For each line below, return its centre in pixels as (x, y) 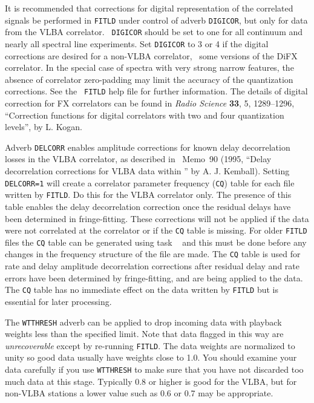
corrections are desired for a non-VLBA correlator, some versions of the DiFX (151, 55)
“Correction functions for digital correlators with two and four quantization (145, 115)
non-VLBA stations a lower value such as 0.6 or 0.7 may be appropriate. (139, 393)
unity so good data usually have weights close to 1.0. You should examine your (151, 357)
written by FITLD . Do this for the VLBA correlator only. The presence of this (148, 195)
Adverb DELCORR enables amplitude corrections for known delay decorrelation (148, 147)
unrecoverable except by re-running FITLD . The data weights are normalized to (150, 345)
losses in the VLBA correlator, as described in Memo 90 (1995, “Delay (138, 159)
